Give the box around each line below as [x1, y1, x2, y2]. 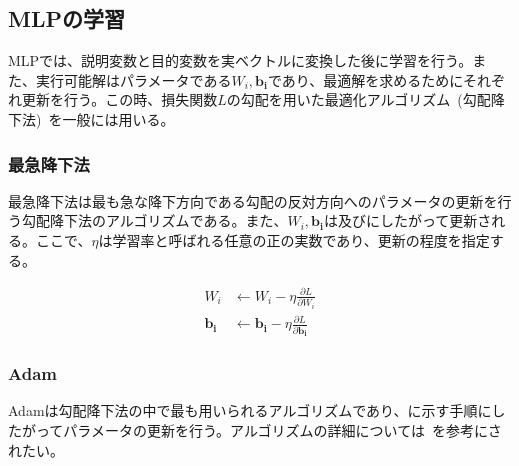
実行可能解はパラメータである [35, 69, 232, 90]
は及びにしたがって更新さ [323, 210, 492, 231]
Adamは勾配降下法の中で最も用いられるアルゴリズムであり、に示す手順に [8, 400, 492, 421]
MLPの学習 [8, 3, 125, 34]
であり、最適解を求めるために [267, 69, 463, 90]
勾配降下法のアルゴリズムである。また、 [21, 210, 288, 231]
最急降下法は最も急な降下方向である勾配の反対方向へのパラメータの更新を [8, 190, 498, 211]
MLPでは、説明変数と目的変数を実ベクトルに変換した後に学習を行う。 [8, 50, 473, 71]
